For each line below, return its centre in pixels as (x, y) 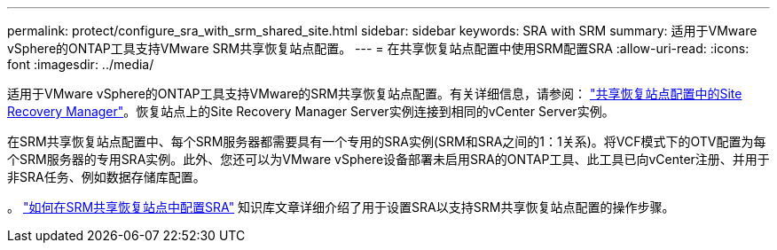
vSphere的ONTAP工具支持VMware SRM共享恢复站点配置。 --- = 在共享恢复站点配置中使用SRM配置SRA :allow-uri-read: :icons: (378, 48)
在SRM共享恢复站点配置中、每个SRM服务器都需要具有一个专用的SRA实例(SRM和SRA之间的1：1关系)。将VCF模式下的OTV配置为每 (387, 141)
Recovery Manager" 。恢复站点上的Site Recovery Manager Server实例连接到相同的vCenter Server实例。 (311, 111)
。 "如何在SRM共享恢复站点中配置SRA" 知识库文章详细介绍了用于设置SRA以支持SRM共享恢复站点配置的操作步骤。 (341, 207)
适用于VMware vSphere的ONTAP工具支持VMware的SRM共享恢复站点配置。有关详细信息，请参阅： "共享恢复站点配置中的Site (375, 94)
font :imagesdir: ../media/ (81, 64)
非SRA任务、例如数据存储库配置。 (106, 177)
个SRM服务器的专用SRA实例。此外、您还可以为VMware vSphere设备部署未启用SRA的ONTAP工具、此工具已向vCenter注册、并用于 (388, 159)
